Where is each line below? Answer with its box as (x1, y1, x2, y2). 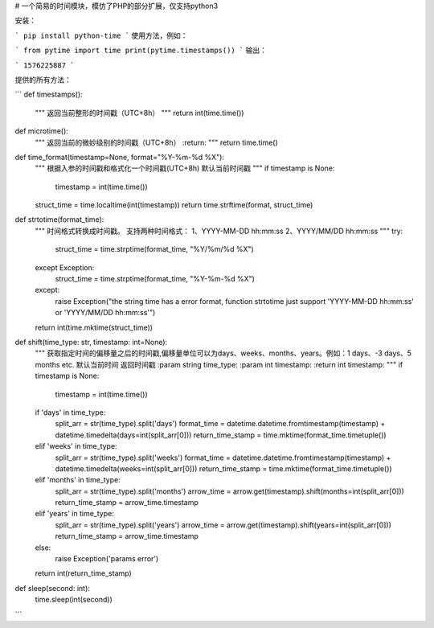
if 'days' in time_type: (35, 407, 106, 417)
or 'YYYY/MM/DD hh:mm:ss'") (55, 308, 156, 318)
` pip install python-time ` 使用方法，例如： (14, 31, 188, 40)
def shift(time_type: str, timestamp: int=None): (14, 337, 168, 347)
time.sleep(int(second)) (35, 595, 113, 605)
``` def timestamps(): (14, 89, 84, 100)
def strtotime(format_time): (14, 215, 104, 224)
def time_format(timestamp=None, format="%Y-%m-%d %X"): (14, 152, 225, 162)
